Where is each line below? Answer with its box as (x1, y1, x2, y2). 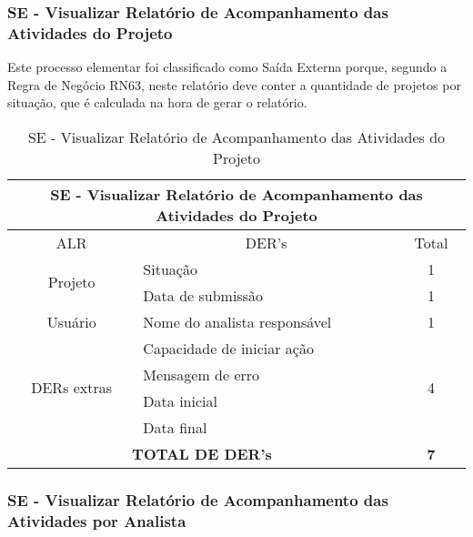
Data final (143, 416, 207, 438)
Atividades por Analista (7, 509, 186, 532)
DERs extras (31, 377, 113, 399)
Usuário (46, 310, 96, 332)
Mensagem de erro (143, 363, 260, 385)
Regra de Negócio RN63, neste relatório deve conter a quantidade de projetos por (7, 75, 461, 94)
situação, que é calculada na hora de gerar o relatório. (7, 93, 307, 112)
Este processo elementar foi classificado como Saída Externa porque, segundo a (7, 57, 448, 76)
